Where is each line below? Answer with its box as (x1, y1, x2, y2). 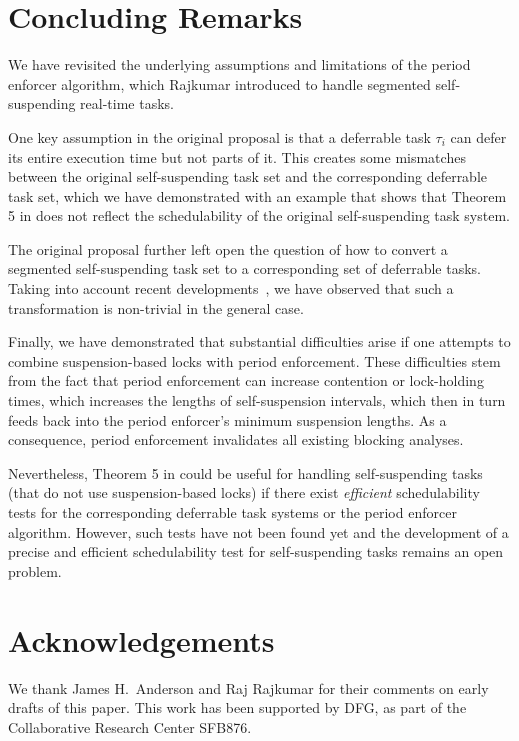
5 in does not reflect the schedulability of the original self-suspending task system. (8, 205, 510, 226)
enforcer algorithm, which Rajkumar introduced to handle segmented (8, 73, 431, 94)
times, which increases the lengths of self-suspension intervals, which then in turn (8, 390, 506, 411)
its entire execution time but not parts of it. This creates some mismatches (8, 146, 466, 167)
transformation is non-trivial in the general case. (8, 297, 304, 318)
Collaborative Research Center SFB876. (8, 716, 252, 737)
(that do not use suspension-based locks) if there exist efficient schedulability (8, 482, 480, 503)
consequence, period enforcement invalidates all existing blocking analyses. (8, 429, 464, 450)
